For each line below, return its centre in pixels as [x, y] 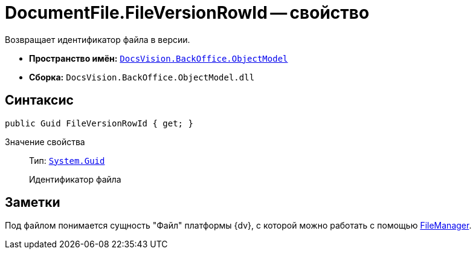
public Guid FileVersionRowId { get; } [99, 123]
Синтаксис [39, 100]
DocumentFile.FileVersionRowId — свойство [187, 13]
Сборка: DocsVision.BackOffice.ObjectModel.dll [142, 77]
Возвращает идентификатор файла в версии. [98, 39]
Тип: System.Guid [67, 160]
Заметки [33, 203]
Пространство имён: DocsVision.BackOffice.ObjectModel [159, 58]
